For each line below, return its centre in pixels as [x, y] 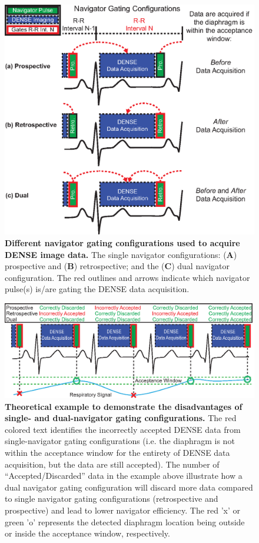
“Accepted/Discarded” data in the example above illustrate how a [124, 476]
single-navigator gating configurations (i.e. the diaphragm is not [120, 441]
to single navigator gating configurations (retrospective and [112, 499]
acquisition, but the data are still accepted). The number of [112, 464]
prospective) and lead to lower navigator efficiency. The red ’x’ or [123, 510]
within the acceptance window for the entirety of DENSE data [117, 453]
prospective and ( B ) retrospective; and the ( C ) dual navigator [117, 266]
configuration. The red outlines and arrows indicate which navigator [127, 277]
